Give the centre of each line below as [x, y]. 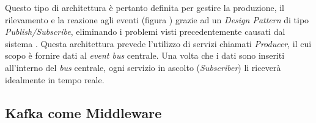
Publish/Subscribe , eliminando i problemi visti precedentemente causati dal [145, 32]
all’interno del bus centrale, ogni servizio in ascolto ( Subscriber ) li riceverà [143, 67]
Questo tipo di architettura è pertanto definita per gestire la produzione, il [145, 7]
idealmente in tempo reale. [55, 79]
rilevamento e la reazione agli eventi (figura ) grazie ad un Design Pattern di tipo [157, 19]
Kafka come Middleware [83, 112]
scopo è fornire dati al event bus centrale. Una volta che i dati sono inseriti [145, 55]
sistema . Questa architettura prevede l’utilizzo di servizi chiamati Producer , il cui [158, 43]
